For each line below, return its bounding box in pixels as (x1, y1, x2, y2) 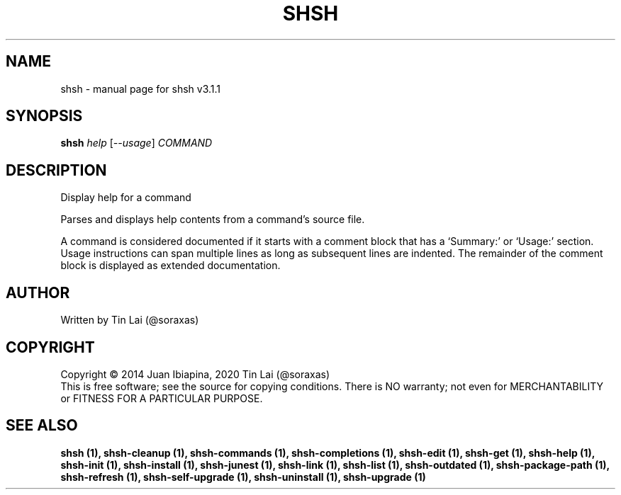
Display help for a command (60, 191, 191, 204)
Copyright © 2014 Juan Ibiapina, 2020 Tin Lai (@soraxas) (60, 368, 330, 380)
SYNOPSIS (6, 107, 83, 125)
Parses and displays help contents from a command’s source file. (60, 213, 365, 226)
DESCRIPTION (6, 161, 107, 179)
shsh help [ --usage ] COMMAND (60, 137, 213, 149)
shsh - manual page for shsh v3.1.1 (60, 82, 221, 95)
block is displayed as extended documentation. (60, 259, 281, 272)
